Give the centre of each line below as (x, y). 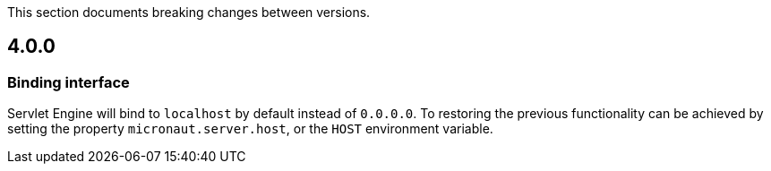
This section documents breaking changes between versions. (189, 12)
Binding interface (69, 82)
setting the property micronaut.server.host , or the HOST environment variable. (250, 129)
